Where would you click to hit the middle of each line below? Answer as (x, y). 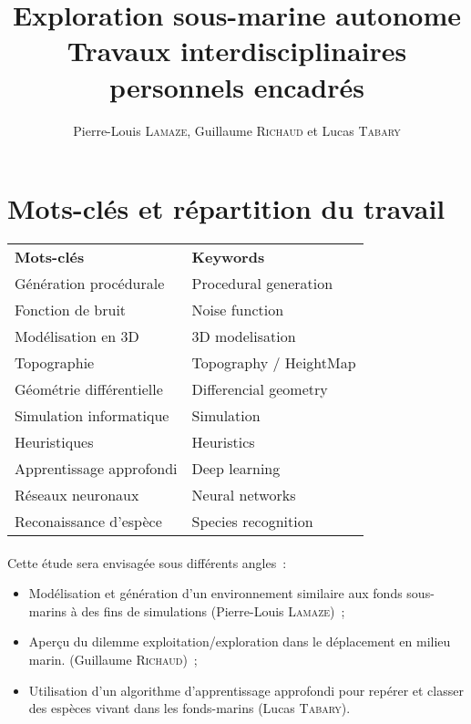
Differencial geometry (260, 389)
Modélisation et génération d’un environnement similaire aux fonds (215, 593)
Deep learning (236, 469)
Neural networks (244, 495)
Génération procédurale (90, 284)
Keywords (228, 257)
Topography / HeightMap (274, 363)
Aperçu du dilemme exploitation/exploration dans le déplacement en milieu (240, 641)
